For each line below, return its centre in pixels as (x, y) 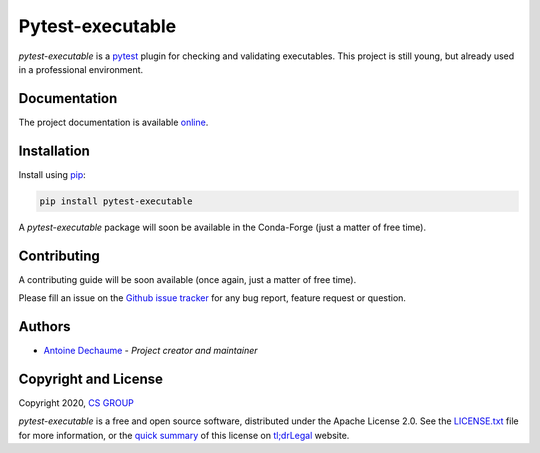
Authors (44, 326)
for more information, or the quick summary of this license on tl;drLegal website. (184, 435)
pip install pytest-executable (116, 201)
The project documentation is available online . (113, 122)
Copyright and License (91, 378)
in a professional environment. (81, 69)
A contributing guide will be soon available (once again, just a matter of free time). (187, 279)
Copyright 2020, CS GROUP (76, 402)
